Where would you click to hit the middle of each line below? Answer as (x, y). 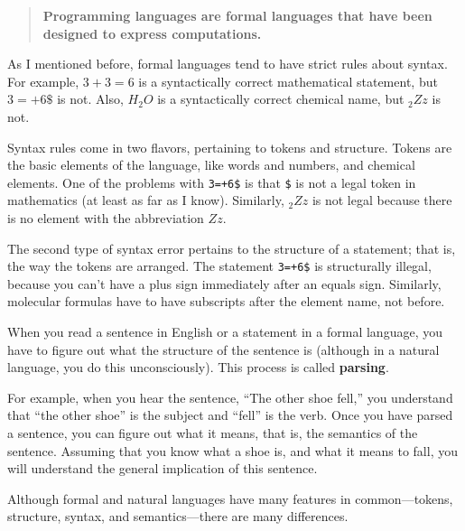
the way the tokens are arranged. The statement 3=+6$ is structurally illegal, (219, 266)
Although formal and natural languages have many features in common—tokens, (230, 498)
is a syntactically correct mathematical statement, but (288, 81)
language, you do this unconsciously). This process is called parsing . (198, 367)
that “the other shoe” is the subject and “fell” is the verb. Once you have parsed (230, 415)
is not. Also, (90, 99)
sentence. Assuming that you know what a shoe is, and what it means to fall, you (232, 450)
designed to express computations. (152, 33)
